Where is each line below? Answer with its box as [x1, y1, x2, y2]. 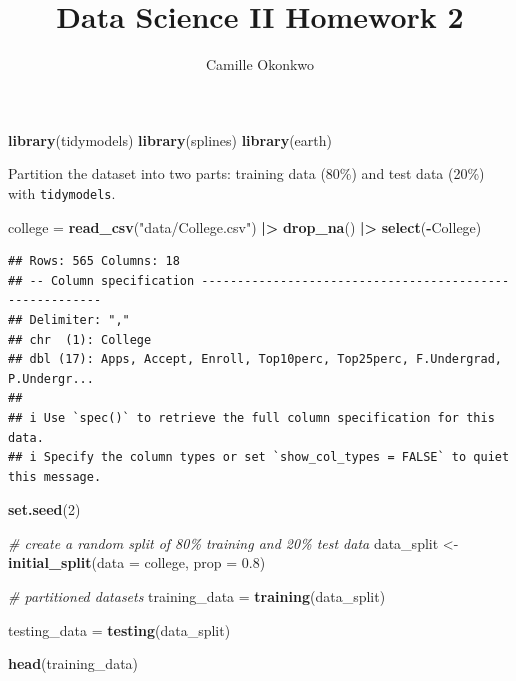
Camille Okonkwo [205, 54, 315, 75]
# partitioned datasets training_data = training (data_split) [8, 586, 386, 607]
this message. [8, 469, 102, 484]
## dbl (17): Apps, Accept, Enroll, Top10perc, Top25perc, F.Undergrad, [8, 352, 502, 367]
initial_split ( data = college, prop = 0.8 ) [8, 552, 266, 573]
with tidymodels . [8, 182, 116, 203]
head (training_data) [8, 653, 139, 674]
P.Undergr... [8, 371, 94, 386]
